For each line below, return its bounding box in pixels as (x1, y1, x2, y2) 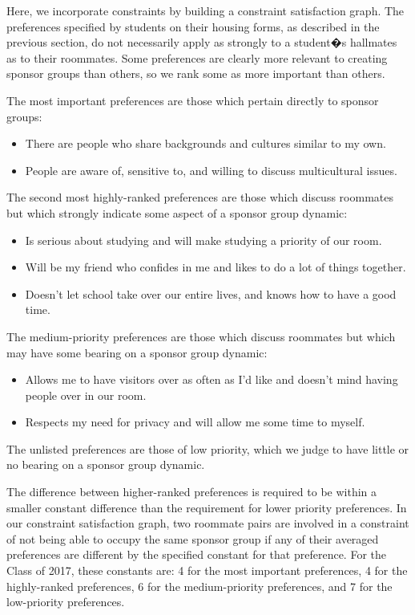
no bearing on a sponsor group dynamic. (6, 456, 205, 473)
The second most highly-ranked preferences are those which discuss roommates (6, 189, 393, 206)
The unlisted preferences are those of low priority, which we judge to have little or (6, 440, 409, 457)
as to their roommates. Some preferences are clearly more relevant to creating (6, 49, 388, 66)
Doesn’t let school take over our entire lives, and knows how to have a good (25, 285, 397, 302)
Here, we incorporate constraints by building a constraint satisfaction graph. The (6, 2, 405, 18)
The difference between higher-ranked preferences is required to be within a (6, 483, 377, 500)
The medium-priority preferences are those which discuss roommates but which (6, 328, 396, 344)
